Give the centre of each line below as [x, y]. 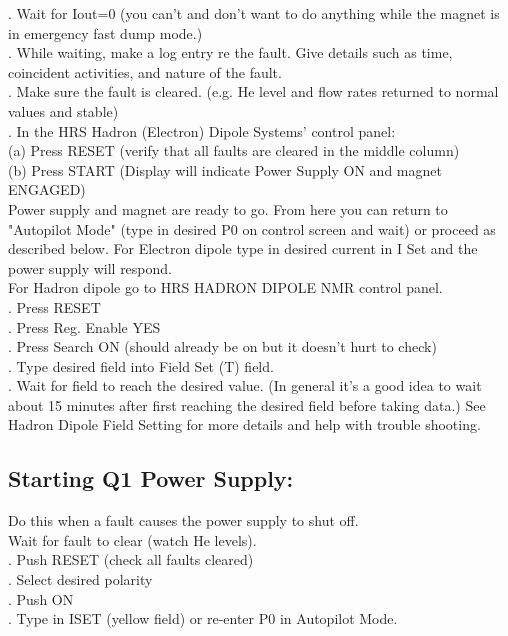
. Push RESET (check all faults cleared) [131, 559]
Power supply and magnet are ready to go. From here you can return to [228, 208]
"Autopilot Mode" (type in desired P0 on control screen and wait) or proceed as [252, 228]
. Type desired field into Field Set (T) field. [141, 365]
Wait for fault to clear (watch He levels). [132, 539]
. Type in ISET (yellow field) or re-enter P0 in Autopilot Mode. [203, 618]
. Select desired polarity [80, 579]
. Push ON [41, 598]
